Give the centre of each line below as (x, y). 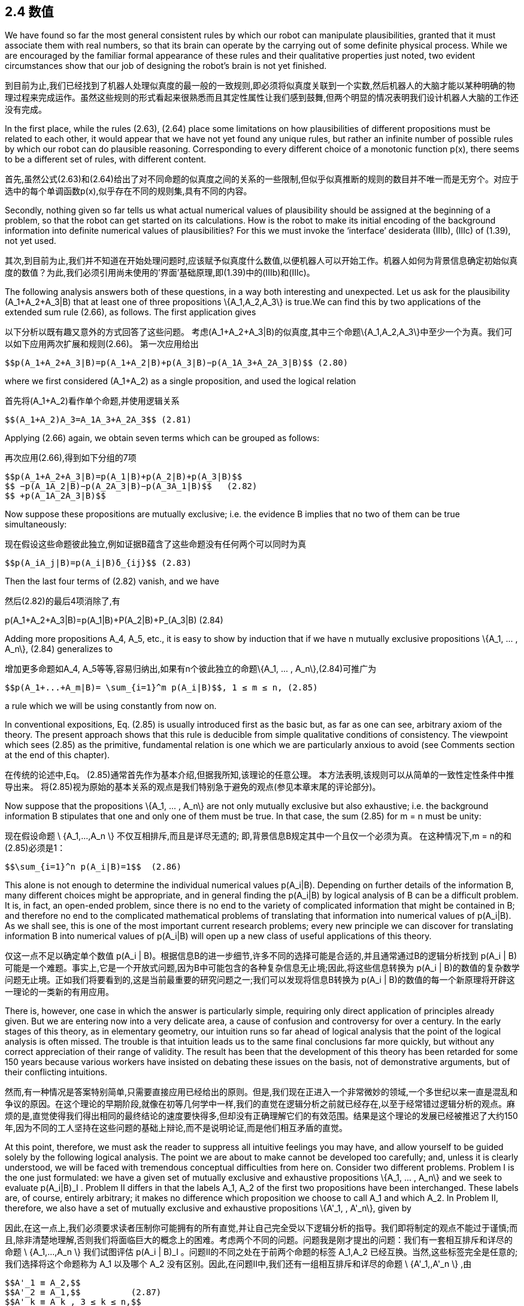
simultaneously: (36, 524)
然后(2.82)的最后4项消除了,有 (63, 601)
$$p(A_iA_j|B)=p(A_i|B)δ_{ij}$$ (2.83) (98, 563)
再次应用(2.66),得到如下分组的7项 (71, 458)
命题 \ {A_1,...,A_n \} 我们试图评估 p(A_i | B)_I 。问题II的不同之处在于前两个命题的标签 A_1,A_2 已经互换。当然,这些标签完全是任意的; (261, 1252)
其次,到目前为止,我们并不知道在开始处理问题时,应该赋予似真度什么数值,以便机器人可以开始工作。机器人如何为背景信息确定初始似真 (261, 261)
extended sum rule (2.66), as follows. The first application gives (131, 312)
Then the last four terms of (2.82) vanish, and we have (112, 581)
